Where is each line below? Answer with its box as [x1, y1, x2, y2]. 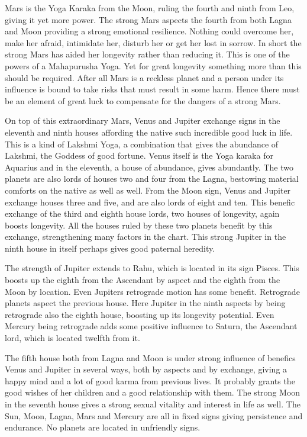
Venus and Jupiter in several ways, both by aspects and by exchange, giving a [5, 363, 287, 375]
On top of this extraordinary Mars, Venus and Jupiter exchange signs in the [5, 114, 280, 127]
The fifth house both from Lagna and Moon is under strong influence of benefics [5, 351, 296, 364]
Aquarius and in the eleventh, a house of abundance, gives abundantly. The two [5, 160, 293, 173]
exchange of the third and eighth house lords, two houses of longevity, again [5, 207, 280, 220]
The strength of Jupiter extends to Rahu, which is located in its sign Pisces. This [5, 262, 299, 274]
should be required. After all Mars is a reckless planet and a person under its [5, 71, 284, 83]
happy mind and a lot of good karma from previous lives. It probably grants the [5, 374, 295, 387]
